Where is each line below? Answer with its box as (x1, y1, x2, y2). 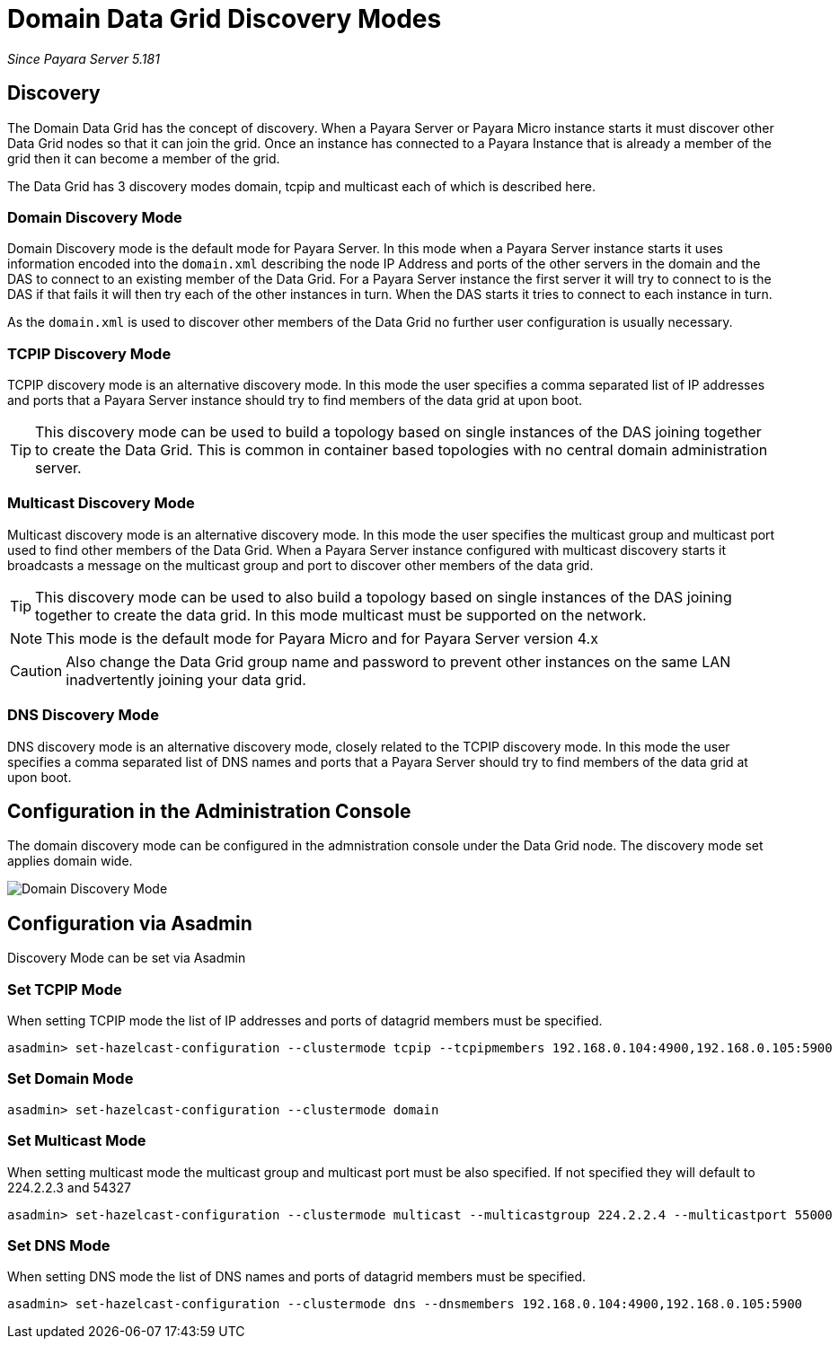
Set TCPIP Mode (7, 980, 122, 999)
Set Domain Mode (7, 1069, 134, 1088)
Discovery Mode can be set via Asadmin (7, 950, 246, 966)
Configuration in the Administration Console (7, 800, 411, 823)
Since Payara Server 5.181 (7, 50, 160, 66)
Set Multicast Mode (7, 1131, 146, 1150)
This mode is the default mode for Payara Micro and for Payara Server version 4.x (46, 629, 598, 647)
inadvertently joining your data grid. (66, 670, 306, 689)
